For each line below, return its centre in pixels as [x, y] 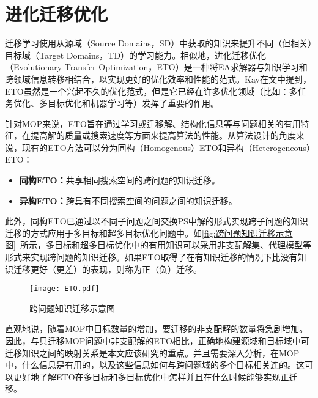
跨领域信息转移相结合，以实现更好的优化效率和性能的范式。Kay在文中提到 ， [158, 79]
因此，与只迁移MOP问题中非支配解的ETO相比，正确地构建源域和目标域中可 [157, 341]
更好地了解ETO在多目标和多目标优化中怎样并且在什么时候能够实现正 [151, 376]
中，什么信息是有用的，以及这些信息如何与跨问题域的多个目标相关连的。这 [155, 365]
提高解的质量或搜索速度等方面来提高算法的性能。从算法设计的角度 [163, 135]
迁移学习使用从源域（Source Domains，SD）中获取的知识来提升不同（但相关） [159, 43]
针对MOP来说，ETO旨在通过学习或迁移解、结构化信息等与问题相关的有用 [153, 123]
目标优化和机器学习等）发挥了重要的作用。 [133, 103]
